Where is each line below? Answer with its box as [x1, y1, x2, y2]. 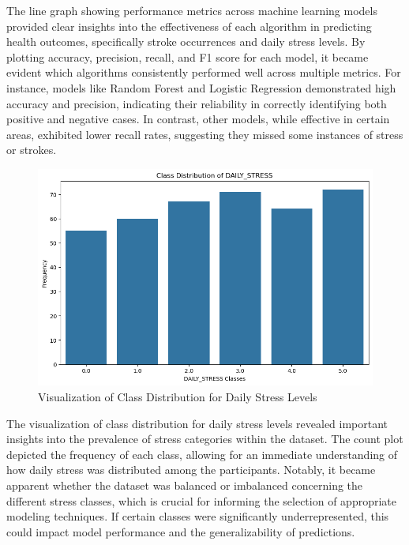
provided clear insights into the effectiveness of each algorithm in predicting [6, 17, 372, 34]
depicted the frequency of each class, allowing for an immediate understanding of [6, 445, 398, 462]
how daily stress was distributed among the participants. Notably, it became [6, 461, 376, 478]
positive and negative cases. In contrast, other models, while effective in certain [6, 111, 390, 127]
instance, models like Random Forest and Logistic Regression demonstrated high [6, 79, 396, 96]
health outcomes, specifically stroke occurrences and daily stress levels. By [6, 33, 366, 50]
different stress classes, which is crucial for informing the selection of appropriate [6, 492, 396, 509]
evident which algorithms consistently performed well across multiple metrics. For [6, 64, 401, 81]
